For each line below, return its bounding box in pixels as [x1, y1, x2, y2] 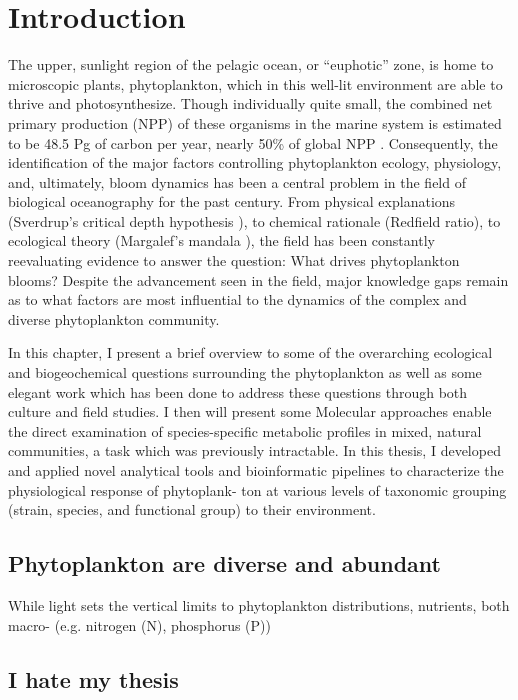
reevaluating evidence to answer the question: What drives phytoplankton [8, 250, 460, 271]
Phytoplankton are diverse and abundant [8, 548, 441, 579]
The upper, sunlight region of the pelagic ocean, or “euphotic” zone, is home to [8, 54, 494, 75]
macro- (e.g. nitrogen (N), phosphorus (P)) [8, 614, 271, 635]
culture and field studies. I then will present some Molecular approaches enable [8, 401, 492, 422]
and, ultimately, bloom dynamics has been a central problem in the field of [8, 171, 466, 192]
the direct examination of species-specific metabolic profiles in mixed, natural [8, 420, 482, 441]
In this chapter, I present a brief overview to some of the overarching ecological [8, 342, 493, 363]
